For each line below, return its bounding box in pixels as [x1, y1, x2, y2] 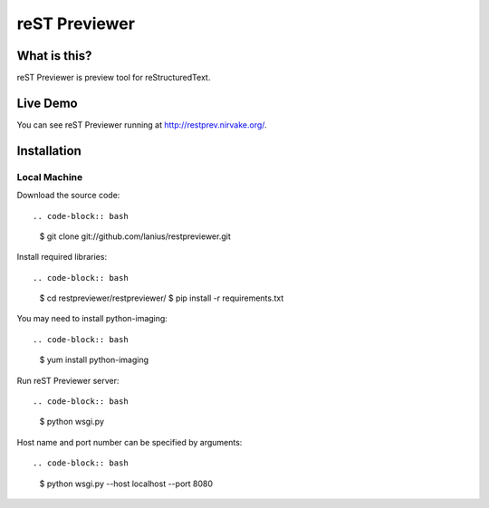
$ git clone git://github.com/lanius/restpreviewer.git [39, 231, 231, 242]
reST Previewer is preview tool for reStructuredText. [16, 72, 211, 83]
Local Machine [16, 170, 83, 183]
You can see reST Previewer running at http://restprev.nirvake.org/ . [16, 119, 267, 130]
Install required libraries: [16, 252, 108, 263]
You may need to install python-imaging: [16, 313, 168, 324]
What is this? [16, 48, 92, 63]
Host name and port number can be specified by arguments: [16, 436, 243, 447]
